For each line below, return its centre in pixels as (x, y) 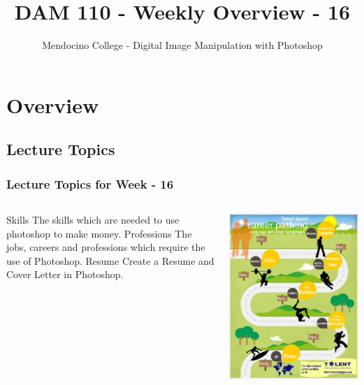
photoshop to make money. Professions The (99, 233)
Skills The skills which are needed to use (93, 219)
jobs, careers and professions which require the (106, 247)
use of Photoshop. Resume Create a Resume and (110, 260)
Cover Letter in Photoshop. (65, 274)
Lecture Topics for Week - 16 (90, 183)
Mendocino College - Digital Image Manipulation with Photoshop (182, 45)
